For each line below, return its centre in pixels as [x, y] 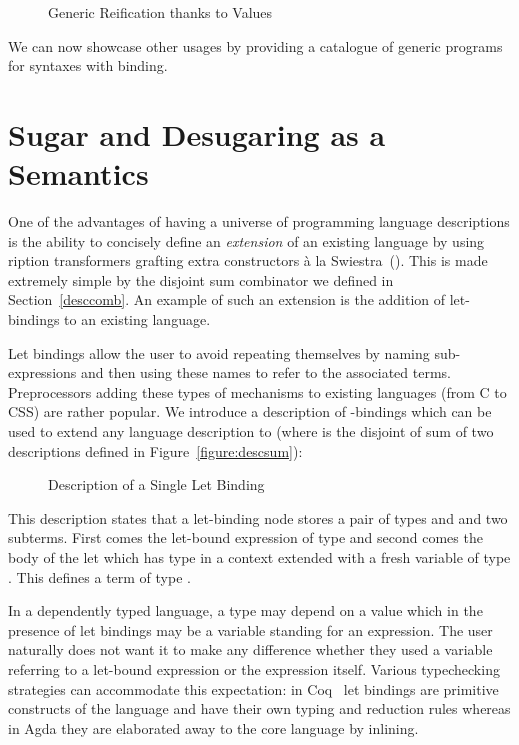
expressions [42, 372]
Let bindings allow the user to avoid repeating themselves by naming [219, 352]
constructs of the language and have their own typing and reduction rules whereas [259, 708]
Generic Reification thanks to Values [160, 12]
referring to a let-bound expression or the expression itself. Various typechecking [254, 668]
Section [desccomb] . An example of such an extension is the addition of [227, 299]
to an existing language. [137, 319]
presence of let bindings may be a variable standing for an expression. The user [250, 629]
